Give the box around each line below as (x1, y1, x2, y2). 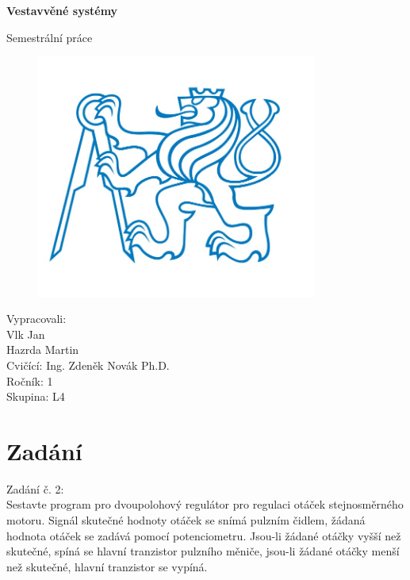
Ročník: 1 (6, 372, 53, 389)
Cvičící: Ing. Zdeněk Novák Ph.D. (6, 356, 170, 373)
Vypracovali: (6, 310, 67, 327)
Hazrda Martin (6, 341, 79, 358)
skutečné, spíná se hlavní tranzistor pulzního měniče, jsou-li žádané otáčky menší (6, 543, 400, 559)
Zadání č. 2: (6, 480, 64, 497)
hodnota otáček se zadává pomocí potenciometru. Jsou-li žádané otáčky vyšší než (6, 527, 401, 544)
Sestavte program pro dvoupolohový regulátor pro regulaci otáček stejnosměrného (6, 496, 404, 513)
